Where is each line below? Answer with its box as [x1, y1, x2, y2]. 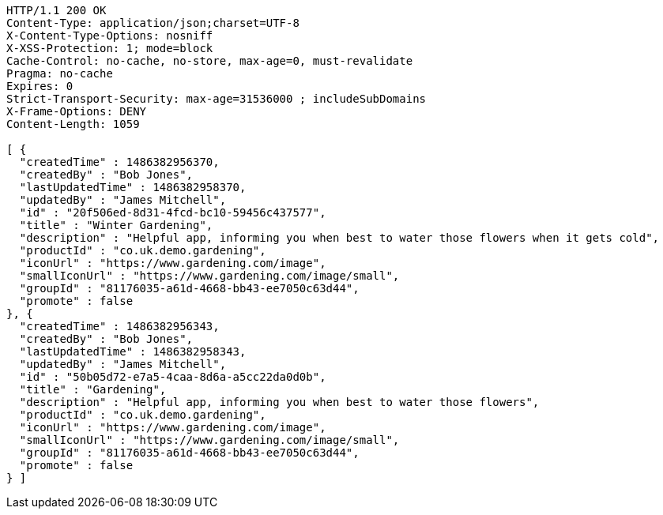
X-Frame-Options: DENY [6, 105, 147, 118]
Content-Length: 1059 [6, 118, 140, 130]
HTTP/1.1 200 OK [6, 4, 107, 17]
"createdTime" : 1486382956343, [19, 320, 220, 333]
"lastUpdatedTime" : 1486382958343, [19, 345, 247, 358]
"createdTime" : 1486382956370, [19, 156, 220, 168]
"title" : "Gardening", [19, 383, 167, 396]
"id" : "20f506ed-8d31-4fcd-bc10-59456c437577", [19, 206, 326, 219]
